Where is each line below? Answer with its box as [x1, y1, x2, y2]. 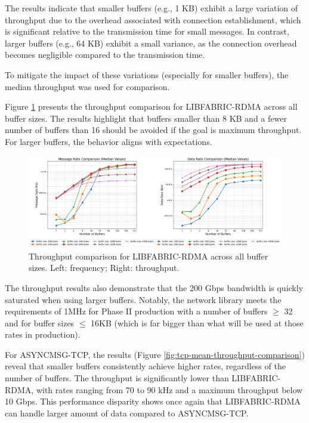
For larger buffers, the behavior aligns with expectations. [5, 135, 212, 147]
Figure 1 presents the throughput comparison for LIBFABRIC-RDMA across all [5, 100, 298, 113]
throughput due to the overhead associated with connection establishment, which [5, 13, 301, 26]
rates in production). [5, 328, 81, 341]
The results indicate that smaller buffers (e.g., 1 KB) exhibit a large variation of [5, 2, 298, 14]
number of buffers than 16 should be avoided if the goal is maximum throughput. [5, 123, 302, 136]
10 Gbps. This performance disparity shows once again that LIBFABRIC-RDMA [5, 395, 301, 407]
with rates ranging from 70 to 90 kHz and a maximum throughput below [36, 383, 303, 396]
